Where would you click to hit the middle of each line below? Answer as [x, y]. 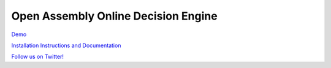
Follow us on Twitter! [38, 57]
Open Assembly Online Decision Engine [114, 16]
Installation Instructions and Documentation [66, 45]
